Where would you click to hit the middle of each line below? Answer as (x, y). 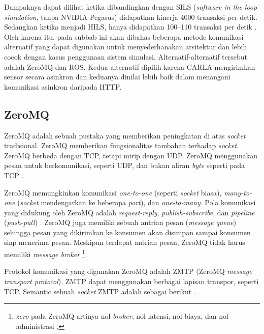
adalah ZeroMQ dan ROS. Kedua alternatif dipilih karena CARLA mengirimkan (130, 66)
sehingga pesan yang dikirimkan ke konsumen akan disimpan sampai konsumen (127, 232)
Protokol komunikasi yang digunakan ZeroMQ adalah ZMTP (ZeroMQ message (128, 271)
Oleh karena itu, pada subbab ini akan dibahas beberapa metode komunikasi (124, 36)
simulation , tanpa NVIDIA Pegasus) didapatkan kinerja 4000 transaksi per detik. (131, 17)
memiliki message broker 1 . (46, 253)
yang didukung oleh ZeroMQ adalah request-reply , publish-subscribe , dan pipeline (129, 212)
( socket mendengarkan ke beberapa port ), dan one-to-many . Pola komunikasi (137, 202)
